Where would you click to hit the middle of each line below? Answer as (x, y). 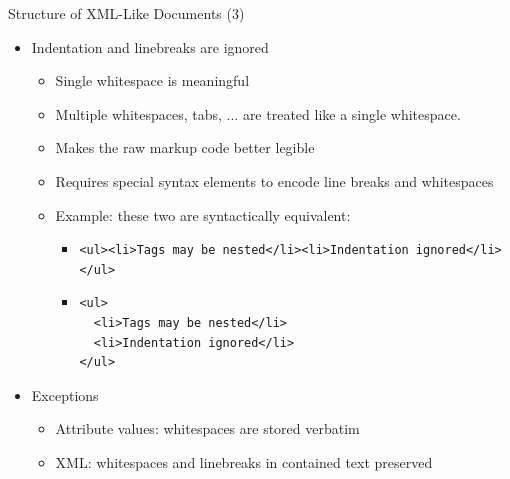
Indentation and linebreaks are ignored (150, 46)
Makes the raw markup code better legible (185, 147)
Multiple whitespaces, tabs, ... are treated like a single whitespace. (258, 113)
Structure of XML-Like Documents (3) (126, 13)
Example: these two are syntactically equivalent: (203, 214)
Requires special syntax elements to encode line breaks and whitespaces (274, 180)
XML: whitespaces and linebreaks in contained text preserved (244, 462)
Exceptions (65, 394)
